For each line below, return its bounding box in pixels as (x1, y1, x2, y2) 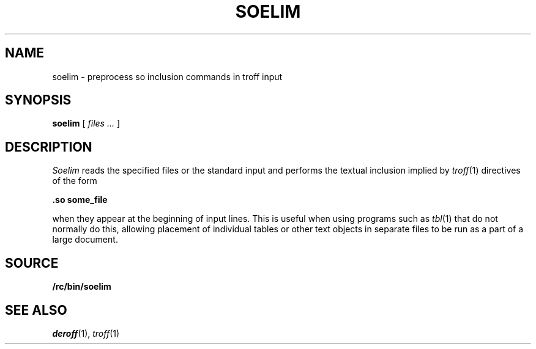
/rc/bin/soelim (52, 281, 111, 292)
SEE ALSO (5, 302, 67, 318)
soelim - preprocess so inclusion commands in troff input (52, 71, 283, 82)
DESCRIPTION (5, 139, 92, 155)
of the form (52, 175, 97, 186)
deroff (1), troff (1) (52, 328, 120, 339)
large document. (52, 234, 118, 245)
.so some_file (52, 194, 108, 205)
